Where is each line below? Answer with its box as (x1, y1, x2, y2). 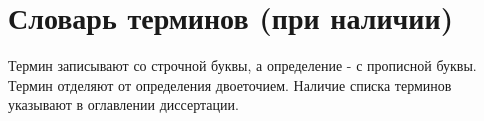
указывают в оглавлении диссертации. (8, 94, 239, 115)
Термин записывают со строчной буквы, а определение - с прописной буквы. (8, 55, 477, 76)
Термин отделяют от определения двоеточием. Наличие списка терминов (8, 74, 452, 95)
